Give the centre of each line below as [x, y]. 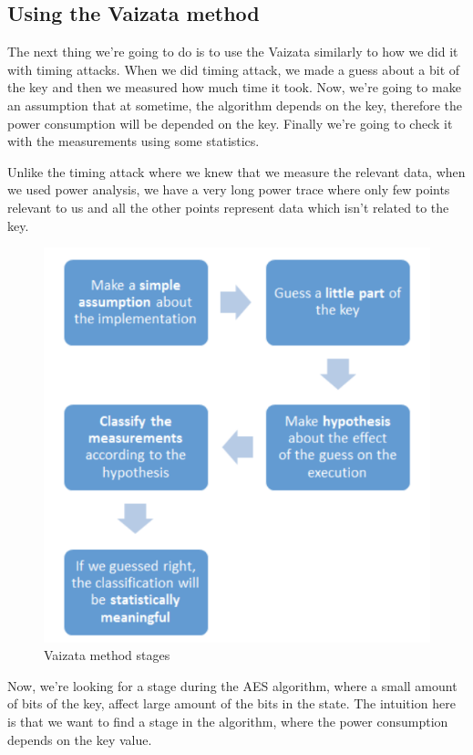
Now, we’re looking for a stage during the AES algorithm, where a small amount [232, 685]
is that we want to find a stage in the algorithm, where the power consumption [228, 722]
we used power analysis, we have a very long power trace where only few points [229, 189]
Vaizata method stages [107, 655]
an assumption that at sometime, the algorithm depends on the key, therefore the [235, 105]
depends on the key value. [80, 739]
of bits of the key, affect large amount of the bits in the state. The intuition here [231, 703]
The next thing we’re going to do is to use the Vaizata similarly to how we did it [233, 52]
